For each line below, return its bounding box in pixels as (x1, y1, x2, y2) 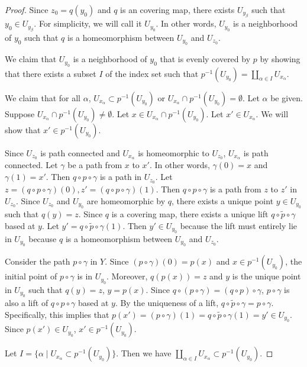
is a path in (99, 170, 142, 183)
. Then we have (116, 347, 172, 359)
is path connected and (40, 146, 120, 159)
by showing (260, 53, 300, 65)
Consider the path (5, 255, 70, 268)
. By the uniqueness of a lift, (115, 297, 219, 309)
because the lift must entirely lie (180, 219, 298, 231)
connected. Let (5, 159, 58, 171)
